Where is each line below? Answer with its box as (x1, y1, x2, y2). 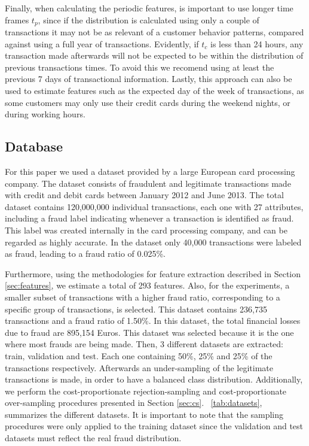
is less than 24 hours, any (210, 37, 304, 50)
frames (5, 13, 29, 26)
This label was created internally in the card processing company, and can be (5, 223, 287, 236)
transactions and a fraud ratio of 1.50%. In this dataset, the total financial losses (5, 314, 301, 327)
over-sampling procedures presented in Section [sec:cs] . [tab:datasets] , (5, 396, 262, 409)
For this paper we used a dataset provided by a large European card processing (5, 165, 295, 177)
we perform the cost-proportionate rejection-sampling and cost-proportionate (5, 384, 287, 397)
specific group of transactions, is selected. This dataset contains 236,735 (5, 302, 267, 315)
